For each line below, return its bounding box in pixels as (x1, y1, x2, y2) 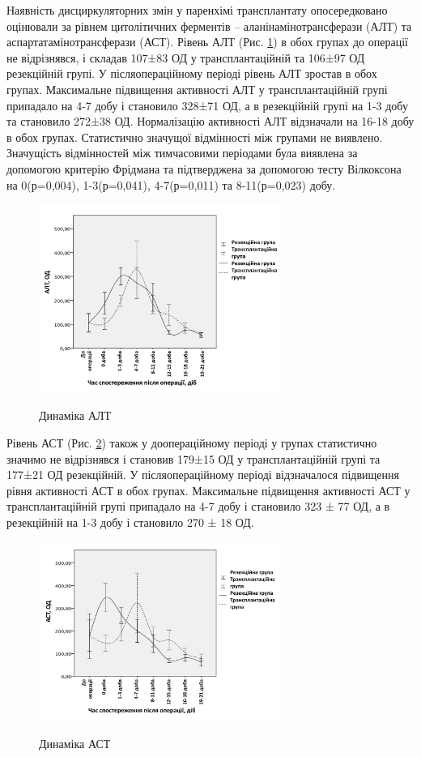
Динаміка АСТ (39, 735, 111, 752)
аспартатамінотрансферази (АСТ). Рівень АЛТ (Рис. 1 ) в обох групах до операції (6, 33, 408, 50)
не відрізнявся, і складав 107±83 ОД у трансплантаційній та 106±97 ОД (6, 49, 365, 66)
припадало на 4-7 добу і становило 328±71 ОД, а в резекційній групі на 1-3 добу (6, 96, 408, 113)
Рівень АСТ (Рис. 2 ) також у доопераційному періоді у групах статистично (6, 434, 377, 451)
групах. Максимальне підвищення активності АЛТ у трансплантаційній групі (6, 80, 388, 97)
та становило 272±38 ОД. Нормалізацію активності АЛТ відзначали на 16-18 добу (6, 113, 415, 130)
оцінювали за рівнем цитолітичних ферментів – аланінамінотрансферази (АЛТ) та (6, 17, 412, 34)
